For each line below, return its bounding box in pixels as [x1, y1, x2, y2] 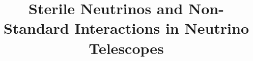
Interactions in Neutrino [74, 18, 249, 38]
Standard [3, 18, 69, 38]
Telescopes [89, 37, 164, 58]
